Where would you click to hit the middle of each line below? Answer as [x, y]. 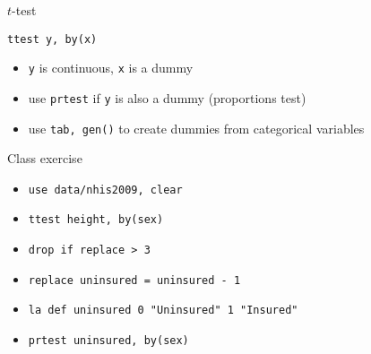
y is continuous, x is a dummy [111, 68]
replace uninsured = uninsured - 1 [134, 280]
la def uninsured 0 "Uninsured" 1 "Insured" [163, 311]
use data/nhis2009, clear [105, 190]
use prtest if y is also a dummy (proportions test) [167, 97]
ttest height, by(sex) [96, 220]
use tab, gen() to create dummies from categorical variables [196, 128]
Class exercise [45, 158]
